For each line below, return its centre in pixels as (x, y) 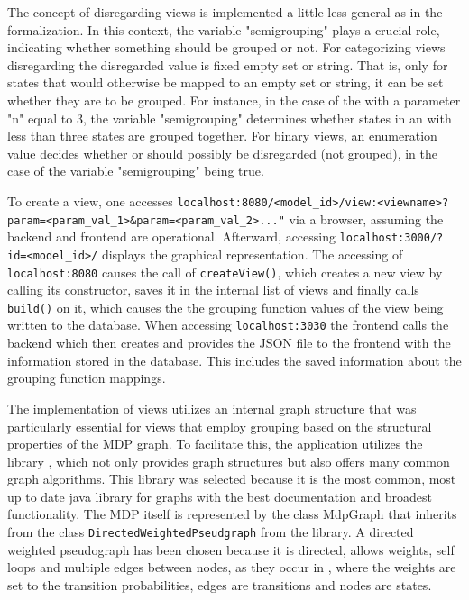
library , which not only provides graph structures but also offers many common (229, 461)
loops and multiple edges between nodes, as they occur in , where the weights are (232, 567)
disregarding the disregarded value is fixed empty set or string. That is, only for (228, 64)
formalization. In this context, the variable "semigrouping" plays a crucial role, (224, 29)
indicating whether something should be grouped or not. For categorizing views (226, 47)
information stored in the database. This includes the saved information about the (234, 360)
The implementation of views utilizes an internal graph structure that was (212, 408)
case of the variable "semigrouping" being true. (136, 171)
